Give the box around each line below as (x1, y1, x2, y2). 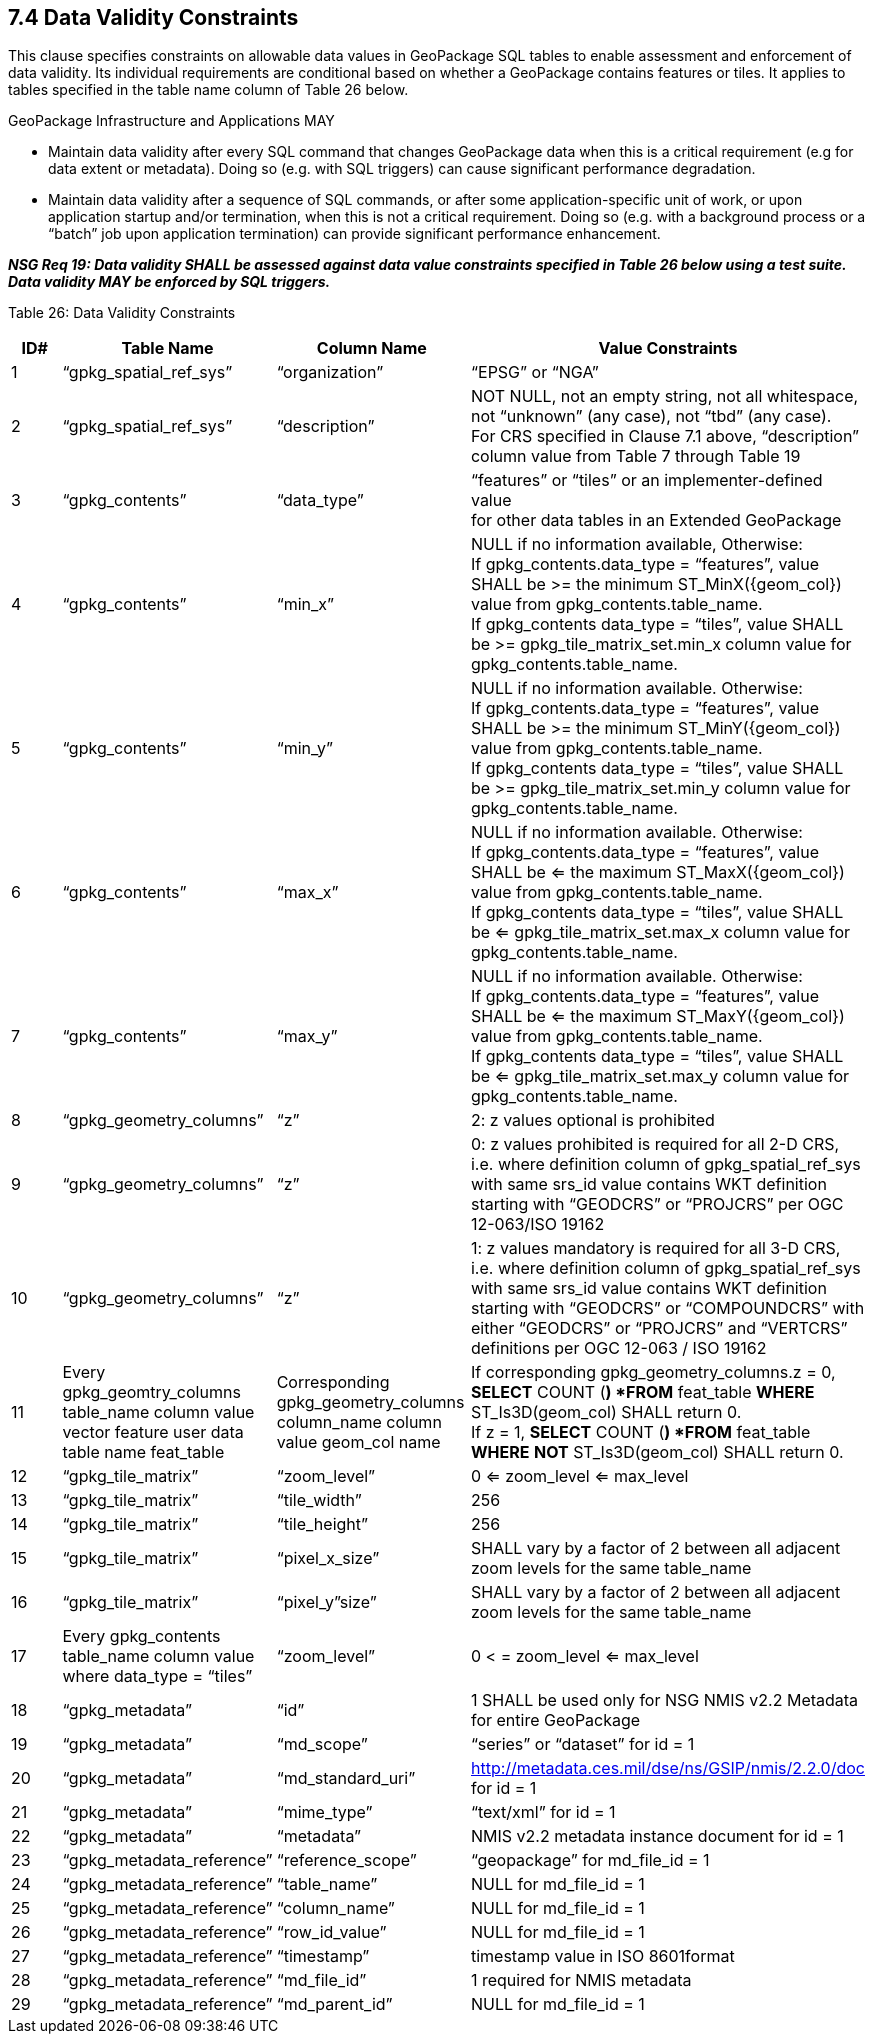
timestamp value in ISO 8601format (470, 1946, 735, 1967)
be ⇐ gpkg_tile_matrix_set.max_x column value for (470, 922, 851, 943)
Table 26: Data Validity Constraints (8, 304, 236, 322)
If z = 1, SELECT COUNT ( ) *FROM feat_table (470, 1422, 811, 1443)
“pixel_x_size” (276, 1548, 380, 1569)
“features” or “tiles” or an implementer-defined (470, 470, 823, 491)
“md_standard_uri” (276, 1768, 416, 1789)
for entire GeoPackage (470, 1710, 641, 1731)
